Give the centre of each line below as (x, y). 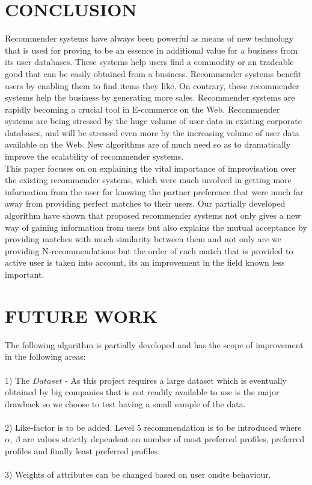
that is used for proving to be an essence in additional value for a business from (151, 50)
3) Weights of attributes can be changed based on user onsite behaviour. (138, 474)
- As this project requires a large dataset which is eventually (176, 380)
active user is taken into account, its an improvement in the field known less (145, 262)
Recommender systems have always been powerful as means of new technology (149, 38)
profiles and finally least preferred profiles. (82, 451)
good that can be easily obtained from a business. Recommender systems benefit (153, 73)
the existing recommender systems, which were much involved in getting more (148, 180)
